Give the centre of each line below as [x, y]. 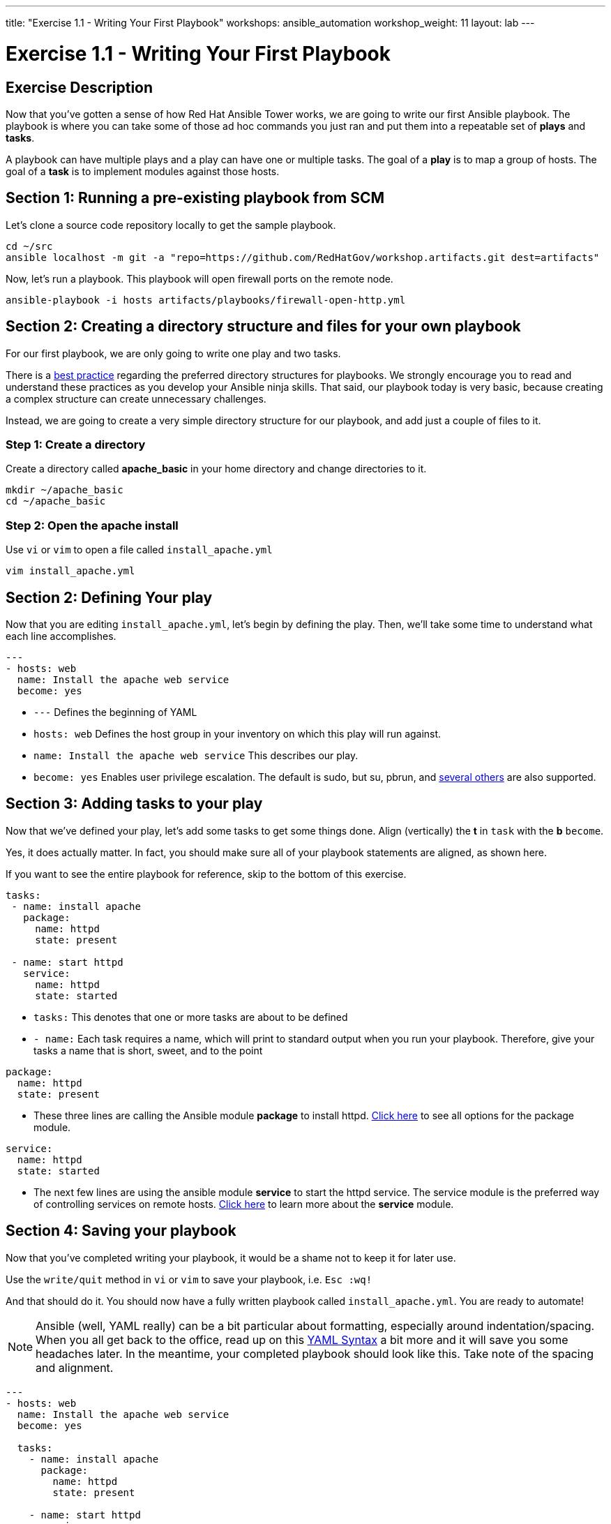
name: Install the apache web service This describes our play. [196, 755]
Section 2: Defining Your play [109, 597]
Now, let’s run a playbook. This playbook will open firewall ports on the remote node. [199, 278]
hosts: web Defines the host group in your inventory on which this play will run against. [237, 733]
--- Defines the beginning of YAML [115, 712]
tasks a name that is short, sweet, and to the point [148, 1050]
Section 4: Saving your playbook [121, 1231]
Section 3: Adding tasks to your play [134, 804]
